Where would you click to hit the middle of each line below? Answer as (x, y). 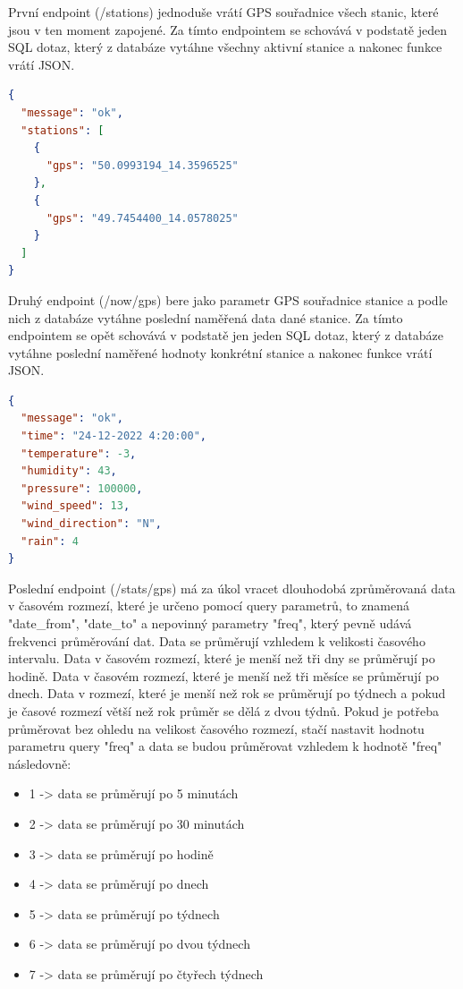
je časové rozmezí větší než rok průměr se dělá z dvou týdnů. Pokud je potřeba (224, 710)
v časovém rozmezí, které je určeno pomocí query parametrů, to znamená (209, 605)
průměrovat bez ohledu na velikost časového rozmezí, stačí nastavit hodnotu (216, 728)
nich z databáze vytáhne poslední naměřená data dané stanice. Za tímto (206, 317)
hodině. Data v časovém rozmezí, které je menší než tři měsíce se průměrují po (224, 675)
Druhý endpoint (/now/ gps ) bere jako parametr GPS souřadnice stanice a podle (228, 299)
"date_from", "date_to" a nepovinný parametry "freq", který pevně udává (210, 623)
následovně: (40, 763)
